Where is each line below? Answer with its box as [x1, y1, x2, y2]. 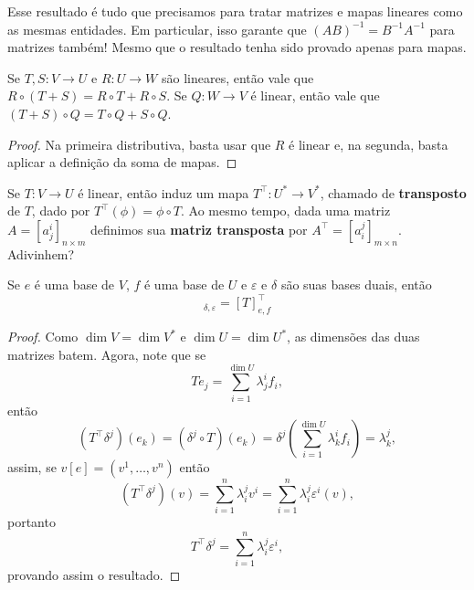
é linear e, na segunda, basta [289, 134, 448, 153]
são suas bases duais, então [280, 275, 432, 294]
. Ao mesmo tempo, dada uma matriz [181, 201, 391, 220]
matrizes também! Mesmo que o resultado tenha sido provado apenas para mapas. [7, 37, 467, 57]
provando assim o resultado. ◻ [7, 564, 181, 584]
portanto [7, 512, 56, 532]
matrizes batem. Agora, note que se [7, 344, 206, 363]
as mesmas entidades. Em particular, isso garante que [7, 19, 307, 38]
